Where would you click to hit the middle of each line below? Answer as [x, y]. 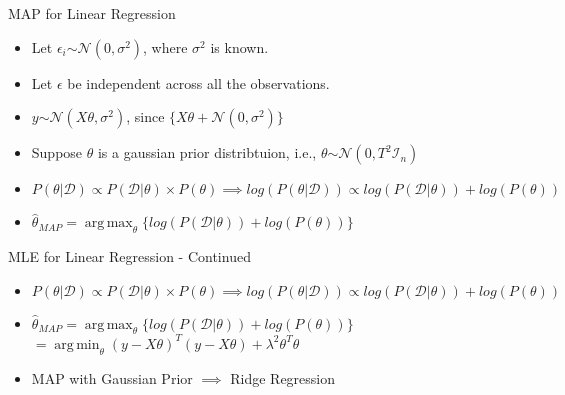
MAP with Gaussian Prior [112, 377]
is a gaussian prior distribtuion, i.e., [207, 152]
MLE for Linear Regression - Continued [129, 255]
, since [145, 116]
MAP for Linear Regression [92, 13]
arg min [77, 344]
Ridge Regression [283, 377]
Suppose [57, 152]
